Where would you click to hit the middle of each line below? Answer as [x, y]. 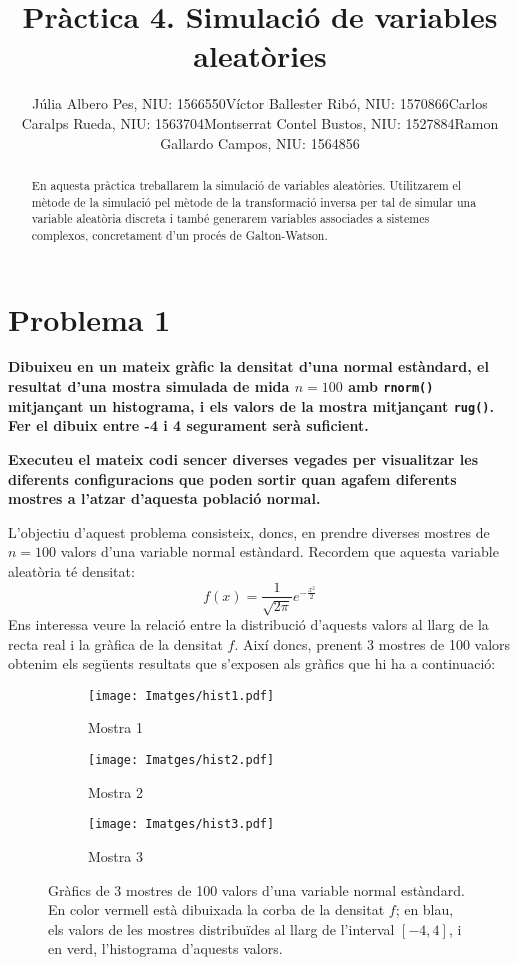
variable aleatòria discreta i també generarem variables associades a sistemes [230, 218]
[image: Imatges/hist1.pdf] [181, 695]
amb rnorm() [391, 386]
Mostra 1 [115, 727]
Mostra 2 [115, 791]
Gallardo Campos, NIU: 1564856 [260, 142]
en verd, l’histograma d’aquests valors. [165, 948]
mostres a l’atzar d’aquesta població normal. [164, 498]
